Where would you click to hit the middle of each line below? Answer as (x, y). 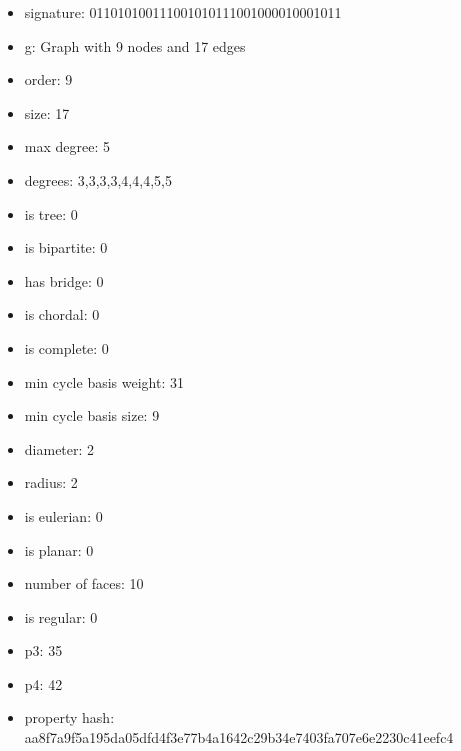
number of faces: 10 (84, 583)
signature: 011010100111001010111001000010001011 (183, 12)
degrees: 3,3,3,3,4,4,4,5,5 (98, 179)
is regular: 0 (61, 616)
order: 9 (48, 79)
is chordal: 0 (62, 314)
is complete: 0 (66, 347)
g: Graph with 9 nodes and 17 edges (135, 45)
